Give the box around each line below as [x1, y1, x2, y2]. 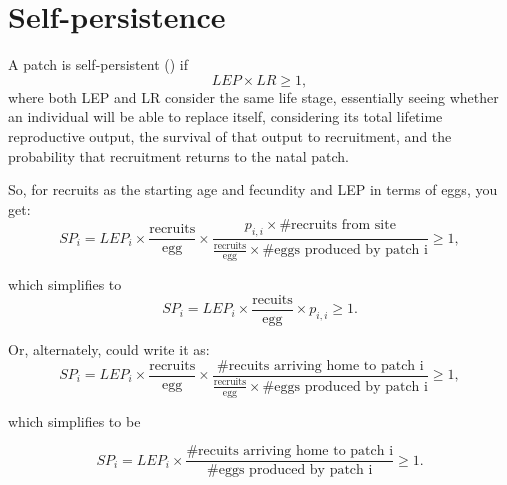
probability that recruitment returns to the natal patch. [8, 145, 349, 166]
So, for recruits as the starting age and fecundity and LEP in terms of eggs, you [8, 179, 498, 200]
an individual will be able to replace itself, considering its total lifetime [8, 106, 443, 127]
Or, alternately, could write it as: [8, 338, 210, 359]
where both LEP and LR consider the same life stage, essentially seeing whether [8, 86, 499, 107]
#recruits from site [279, 218, 396, 233]
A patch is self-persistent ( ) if [8, 54, 189, 75]
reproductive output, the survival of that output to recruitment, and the [8, 125, 452, 146]
